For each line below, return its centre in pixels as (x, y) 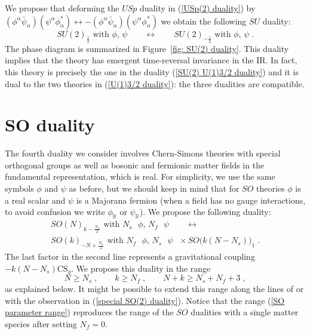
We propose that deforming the (62, 8)
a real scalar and (35, 200)
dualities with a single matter (245, 312)
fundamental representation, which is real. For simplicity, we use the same (140, 176)
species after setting (41, 323)
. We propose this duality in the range (141, 268)
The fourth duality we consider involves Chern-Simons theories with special (143, 153)
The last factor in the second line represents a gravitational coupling (130, 256)
